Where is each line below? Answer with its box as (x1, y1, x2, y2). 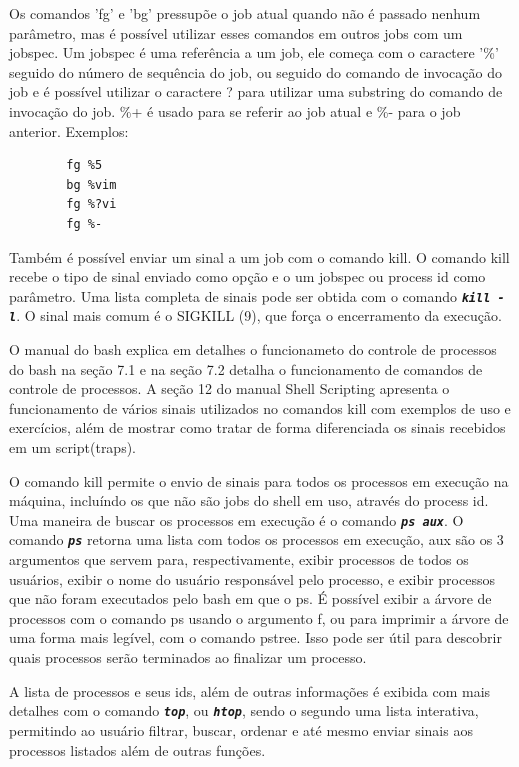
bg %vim (66, 177, 117, 192)
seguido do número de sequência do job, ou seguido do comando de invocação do (9, 61, 502, 82)
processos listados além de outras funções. (9, 739, 266, 760)
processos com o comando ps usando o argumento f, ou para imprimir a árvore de (9, 607, 509, 628)
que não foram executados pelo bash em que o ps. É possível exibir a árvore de (9, 588, 492, 609)
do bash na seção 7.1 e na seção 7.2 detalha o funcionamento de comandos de (9, 358, 483, 379)
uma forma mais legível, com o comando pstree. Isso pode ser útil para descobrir (9, 627, 502, 648)
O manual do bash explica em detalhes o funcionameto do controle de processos (9, 339, 497, 360)
